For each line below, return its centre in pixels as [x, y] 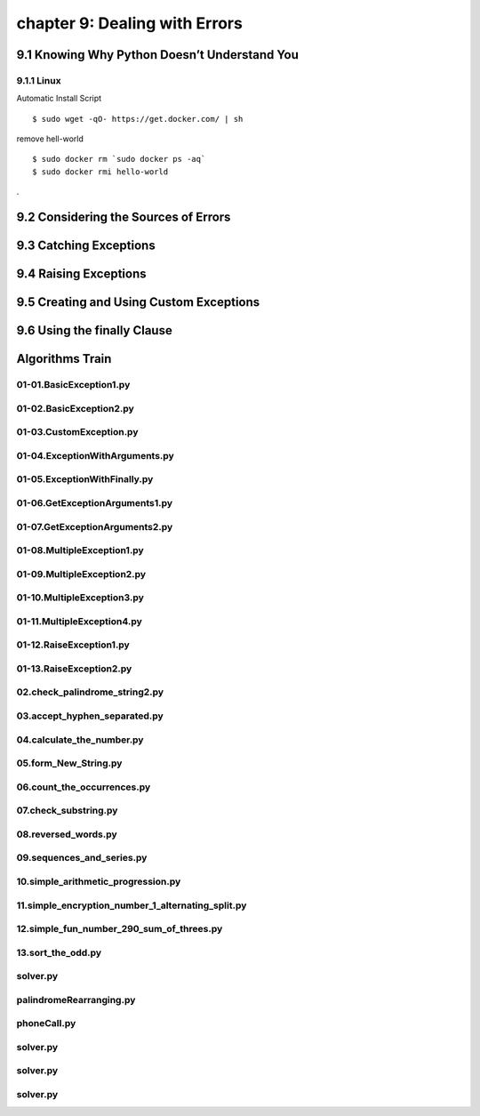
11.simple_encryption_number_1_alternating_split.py [132, 905]
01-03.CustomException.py [77, 432]
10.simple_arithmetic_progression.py [99, 881]
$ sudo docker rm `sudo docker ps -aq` [119, 159]
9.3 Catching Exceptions [86, 246]
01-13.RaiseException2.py [74, 669]
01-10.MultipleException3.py [80, 598]
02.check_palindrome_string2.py [90, 692]
